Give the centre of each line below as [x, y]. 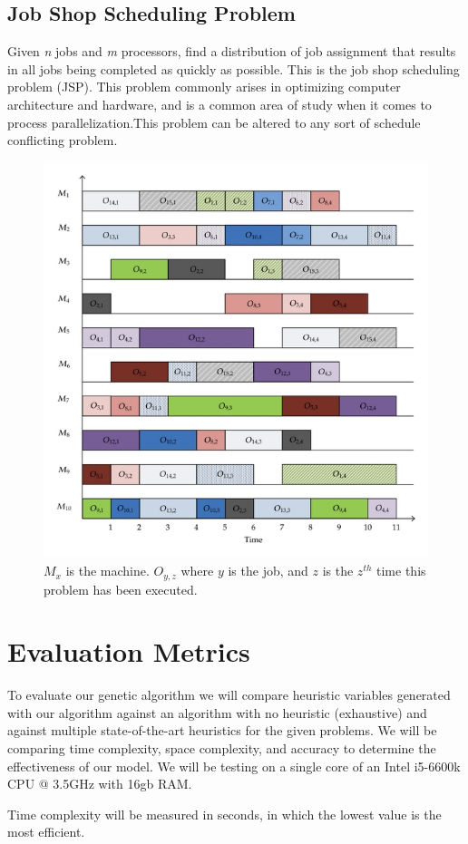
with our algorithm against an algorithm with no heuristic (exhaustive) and [217, 712]
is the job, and [268, 571]
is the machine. [107, 571]
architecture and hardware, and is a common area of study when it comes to [219, 104]
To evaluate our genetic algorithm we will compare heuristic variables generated [229, 695]
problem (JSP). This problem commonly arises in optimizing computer [204, 87]
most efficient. [46, 832]
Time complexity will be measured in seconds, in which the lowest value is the [224, 814]
